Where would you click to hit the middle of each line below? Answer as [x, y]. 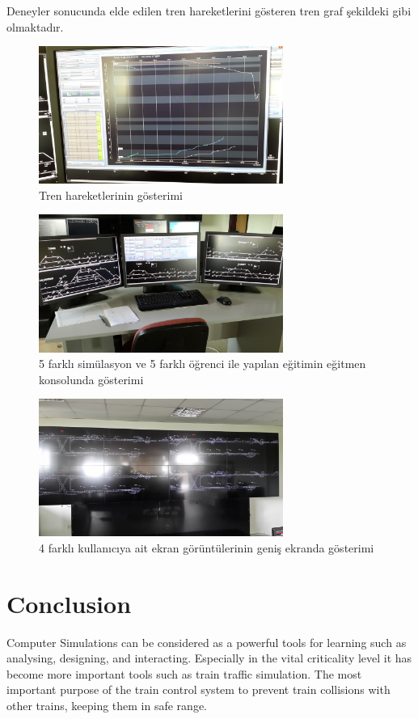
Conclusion [69, 603]
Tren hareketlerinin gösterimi [111, 195]
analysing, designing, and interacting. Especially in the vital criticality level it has [209, 658]
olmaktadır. [35, 26]
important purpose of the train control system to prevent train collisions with [198, 689]
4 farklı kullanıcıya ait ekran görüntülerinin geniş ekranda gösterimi [207, 547]
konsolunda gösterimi [91, 379]
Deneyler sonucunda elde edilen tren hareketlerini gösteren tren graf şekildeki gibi [209, 11]
